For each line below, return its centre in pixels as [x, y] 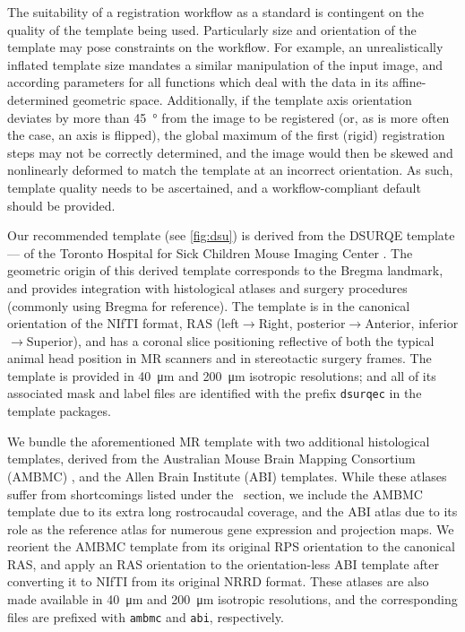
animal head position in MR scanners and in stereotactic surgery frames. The [220, 358]
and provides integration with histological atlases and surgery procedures [207, 287]
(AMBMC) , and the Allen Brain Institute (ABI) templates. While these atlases [227, 476]
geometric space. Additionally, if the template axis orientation [242, 99]
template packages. [59, 411]
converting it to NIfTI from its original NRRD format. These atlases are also [218, 581]
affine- [409, 82]
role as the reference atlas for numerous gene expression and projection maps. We [231, 528]
